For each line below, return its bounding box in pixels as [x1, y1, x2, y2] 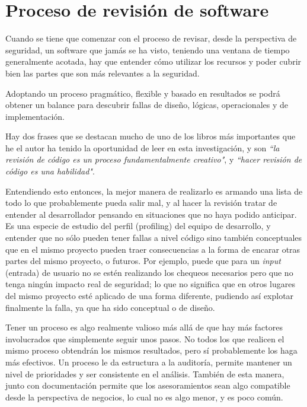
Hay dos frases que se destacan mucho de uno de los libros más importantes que [5, 130, 296, 142]
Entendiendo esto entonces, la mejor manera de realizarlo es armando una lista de [5, 185, 303, 197]
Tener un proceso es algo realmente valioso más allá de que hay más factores [5, 321, 283, 333]
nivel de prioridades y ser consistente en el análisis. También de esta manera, [5, 367, 284, 380]
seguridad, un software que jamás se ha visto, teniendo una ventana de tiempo [5, 43, 290, 56]
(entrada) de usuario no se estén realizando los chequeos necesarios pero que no [5, 266, 293, 278]
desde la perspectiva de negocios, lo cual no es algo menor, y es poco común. [5, 390, 283, 403]
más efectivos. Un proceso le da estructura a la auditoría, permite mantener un [5, 355, 292, 368]
